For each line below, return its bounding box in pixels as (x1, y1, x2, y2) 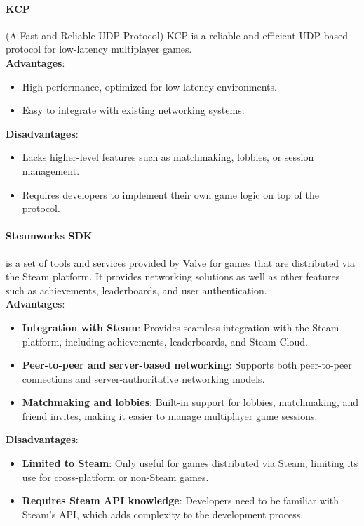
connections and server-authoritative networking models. (22, 371, 265, 386)
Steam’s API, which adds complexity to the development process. (22, 506, 304, 521)
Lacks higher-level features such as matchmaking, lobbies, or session (22, 150, 314, 164)
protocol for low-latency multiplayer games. (6, 41, 192, 56)
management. (22, 163, 80, 178)
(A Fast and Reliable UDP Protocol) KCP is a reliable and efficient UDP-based (6, 27, 348, 42)
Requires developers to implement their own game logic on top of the (22, 187, 319, 202)
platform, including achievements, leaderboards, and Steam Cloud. (22, 334, 308, 348)
